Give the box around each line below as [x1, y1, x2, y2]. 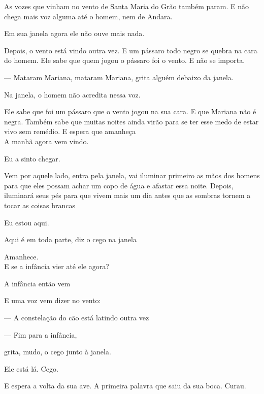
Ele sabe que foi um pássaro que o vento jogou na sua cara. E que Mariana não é [4, 106, 256, 117]
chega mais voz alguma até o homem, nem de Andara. [4, 11, 173, 21]
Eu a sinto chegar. [4, 153, 60, 163]
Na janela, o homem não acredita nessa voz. [4, 89, 141, 100]
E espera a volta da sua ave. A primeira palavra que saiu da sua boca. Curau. [4, 380, 246, 391]
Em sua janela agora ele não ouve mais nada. [4, 28, 145, 39]
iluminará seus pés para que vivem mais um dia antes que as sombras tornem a [4, 190, 251, 201]
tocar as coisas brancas [4, 200, 75, 210]
